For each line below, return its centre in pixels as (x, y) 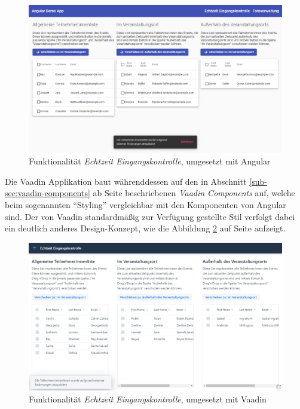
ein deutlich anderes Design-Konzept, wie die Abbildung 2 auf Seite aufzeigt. (145, 228)
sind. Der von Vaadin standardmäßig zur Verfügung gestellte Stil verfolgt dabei (150, 216)
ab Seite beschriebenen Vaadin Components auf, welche (194, 193)
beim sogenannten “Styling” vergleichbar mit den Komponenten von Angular (146, 204)
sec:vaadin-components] (48, 193)
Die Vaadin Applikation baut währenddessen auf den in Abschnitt (126, 181)
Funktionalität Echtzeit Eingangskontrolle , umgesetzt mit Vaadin (148, 399)
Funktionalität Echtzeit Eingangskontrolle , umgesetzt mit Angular (150, 161)
